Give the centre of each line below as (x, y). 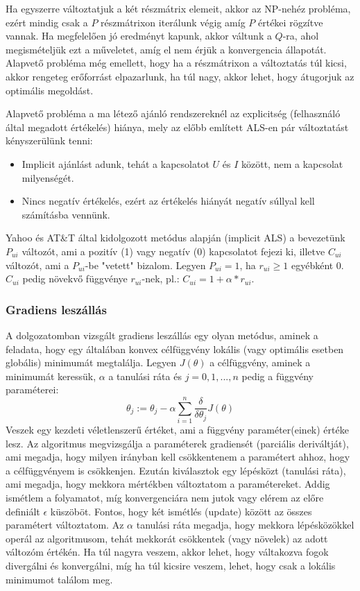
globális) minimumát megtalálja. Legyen (91, 362)
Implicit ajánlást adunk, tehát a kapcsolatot (115, 163)
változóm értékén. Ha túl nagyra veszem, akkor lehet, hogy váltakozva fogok (167, 552)
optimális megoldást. (50, 90)
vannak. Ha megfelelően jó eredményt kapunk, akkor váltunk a (139, 36)
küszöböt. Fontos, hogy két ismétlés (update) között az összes (181, 511)
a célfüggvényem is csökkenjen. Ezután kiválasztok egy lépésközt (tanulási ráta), (176, 470)
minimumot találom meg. (59, 579)
